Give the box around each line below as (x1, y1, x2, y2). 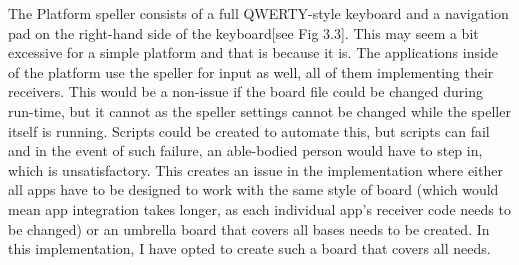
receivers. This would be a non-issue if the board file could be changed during (8, 81, 483, 102)
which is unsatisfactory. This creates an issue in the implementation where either (8, 159, 503, 180)
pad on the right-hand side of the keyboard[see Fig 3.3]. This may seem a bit (8, 22, 479, 43)
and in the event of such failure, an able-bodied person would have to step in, (8, 140, 483, 161)
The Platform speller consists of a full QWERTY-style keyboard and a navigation (8, 3, 509, 23)
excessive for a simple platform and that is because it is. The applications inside (8, 42, 498, 63)
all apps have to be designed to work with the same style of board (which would (8, 179, 499, 200)
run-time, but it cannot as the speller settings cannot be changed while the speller (8, 100, 511, 121)
